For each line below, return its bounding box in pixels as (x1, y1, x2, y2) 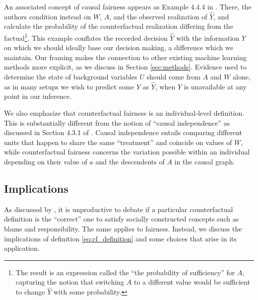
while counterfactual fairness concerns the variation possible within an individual (4, 147, 250, 157)
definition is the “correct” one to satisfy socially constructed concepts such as (4, 214, 239, 224)
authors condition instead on (4, 11, 91, 21)
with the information (176, 32, 240, 43)
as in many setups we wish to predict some (4, 81, 134, 91)
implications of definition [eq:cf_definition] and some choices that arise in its (4, 233, 237, 243)
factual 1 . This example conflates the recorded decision (4, 31, 168, 43)
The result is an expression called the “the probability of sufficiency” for (15, 267, 235, 277)
